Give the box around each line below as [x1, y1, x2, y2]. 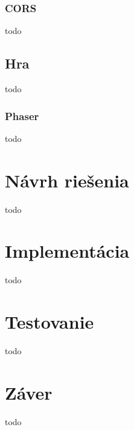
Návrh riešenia [5, 167, 129, 192]
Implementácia [5, 238, 130, 263]
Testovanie [5, 309, 94, 334]
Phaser [5, 108, 39, 123]
